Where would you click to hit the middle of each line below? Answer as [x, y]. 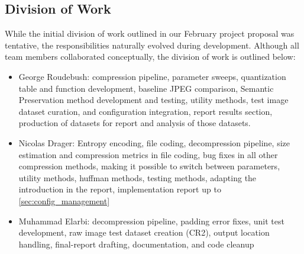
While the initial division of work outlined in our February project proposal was [150, 33]
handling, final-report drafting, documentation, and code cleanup [136, 244]
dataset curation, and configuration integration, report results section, [145, 111]
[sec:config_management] [64, 200]
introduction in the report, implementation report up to [120, 189]
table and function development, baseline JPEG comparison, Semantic [146, 88]
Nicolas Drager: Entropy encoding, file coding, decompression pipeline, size [154, 142]
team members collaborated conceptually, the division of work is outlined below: [150, 57]
